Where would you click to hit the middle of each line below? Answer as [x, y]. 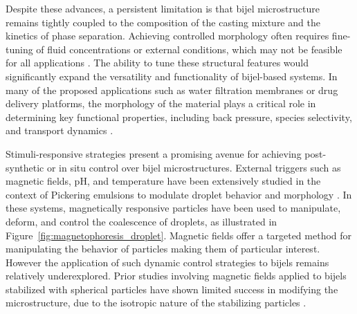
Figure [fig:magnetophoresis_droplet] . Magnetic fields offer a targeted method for [179, 235]
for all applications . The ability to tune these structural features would [157, 63]
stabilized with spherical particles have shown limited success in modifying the [172, 289]
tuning [19, 49]
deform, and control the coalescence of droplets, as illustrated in [141, 221]
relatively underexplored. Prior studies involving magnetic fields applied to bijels [176, 276]
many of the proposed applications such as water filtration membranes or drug [172, 90]
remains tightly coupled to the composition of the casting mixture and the [163, 22]
